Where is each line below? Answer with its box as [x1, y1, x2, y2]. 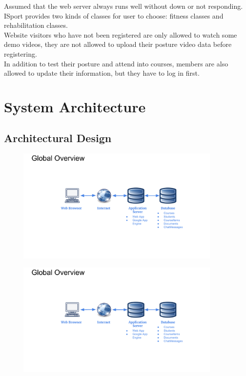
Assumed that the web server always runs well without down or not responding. [4, 1, 243, 11]
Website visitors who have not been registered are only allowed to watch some [4, 29, 237, 40]
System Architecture [4, 96, 146, 116]
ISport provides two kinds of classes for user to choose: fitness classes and [4, 10, 224, 21]
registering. [4, 48, 37, 59]
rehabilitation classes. [4, 20, 68, 30]
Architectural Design [4, 130, 112, 145]
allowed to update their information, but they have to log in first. [4, 68, 200, 78]
